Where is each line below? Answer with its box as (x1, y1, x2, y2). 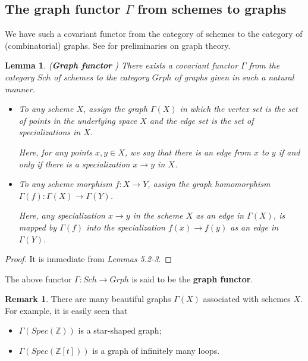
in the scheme (133, 209, 183, 222)
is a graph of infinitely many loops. (92, 344, 220, 357)
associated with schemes (203, 292, 291, 305)
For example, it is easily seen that (5, 304, 128, 316)
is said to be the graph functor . (131, 272, 253, 285)
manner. (5, 82, 35, 95)
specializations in (18, 126, 81, 138)
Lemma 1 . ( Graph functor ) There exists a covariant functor (5, 59, 238, 71)
